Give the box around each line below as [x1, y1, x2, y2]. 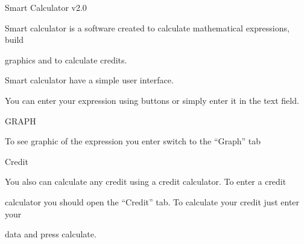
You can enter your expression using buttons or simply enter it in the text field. [5, 94, 299, 106]
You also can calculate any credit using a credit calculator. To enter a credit [5, 175, 287, 188]
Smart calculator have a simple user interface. [5, 74, 174, 86]
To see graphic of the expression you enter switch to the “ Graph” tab [5, 135, 261, 147]
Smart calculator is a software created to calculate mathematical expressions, [5, 21, 290, 34]
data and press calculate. [5, 228, 97, 240]
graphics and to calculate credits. [5, 53, 127, 66]
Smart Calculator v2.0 [5, 1, 87, 13]
